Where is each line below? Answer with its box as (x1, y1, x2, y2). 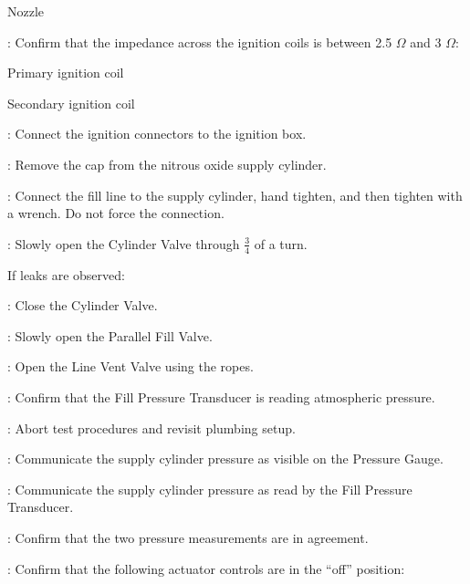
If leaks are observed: (7, 265, 125, 284)
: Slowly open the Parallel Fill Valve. (7, 326, 213, 345)
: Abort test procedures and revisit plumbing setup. (7, 418, 296, 437)
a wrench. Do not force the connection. (7, 203, 225, 223)
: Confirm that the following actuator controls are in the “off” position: (7, 558, 405, 578)
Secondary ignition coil (7, 93, 135, 112)
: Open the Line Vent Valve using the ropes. (7, 357, 254, 376)
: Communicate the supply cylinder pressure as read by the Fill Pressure (7, 479, 413, 498)
